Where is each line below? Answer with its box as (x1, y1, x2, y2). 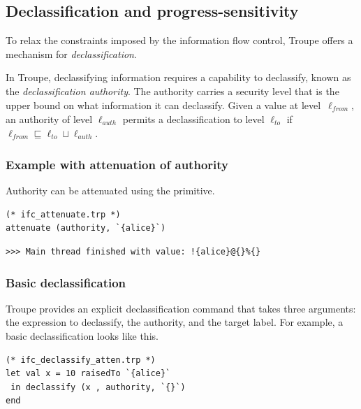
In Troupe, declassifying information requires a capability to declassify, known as (6, 70, 351, 85)
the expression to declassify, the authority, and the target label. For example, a (6, 315, 344, 329)
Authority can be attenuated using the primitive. (6, 183, 215, 198)
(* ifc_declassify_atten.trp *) (6, 354, 156, 365)
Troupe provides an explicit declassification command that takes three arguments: (6, 301, 356, 315)
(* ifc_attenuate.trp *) (6, 209, 121, 220)
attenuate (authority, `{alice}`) (6, 223, 166, 234)
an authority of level (6, 112, 93, 127)
